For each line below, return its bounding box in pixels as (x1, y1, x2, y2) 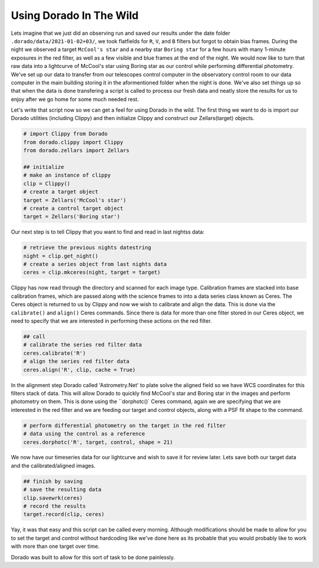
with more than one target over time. (11, 543, 100, 550)
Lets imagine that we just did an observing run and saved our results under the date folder (11, 30, 230, 37)
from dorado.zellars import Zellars (23, 147, 130, 154)
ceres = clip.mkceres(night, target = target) (23, 269, 161, 276)
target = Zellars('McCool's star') (23, 197, 126, 203)
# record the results (23, 503, 86, 509)
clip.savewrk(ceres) (23, 494, 83, 501)
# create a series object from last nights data (23, 261, 167, 268)
